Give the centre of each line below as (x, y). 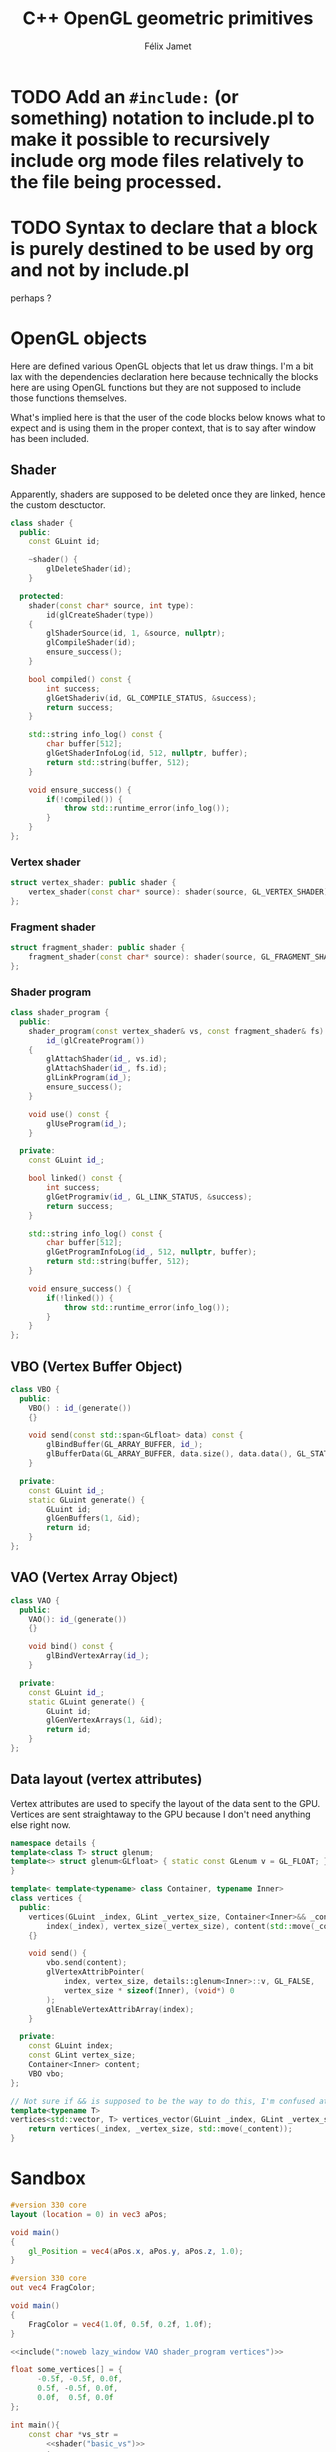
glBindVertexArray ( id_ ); (98, 1656)
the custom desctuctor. (58, 504)
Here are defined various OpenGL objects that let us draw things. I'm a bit (162, 366)
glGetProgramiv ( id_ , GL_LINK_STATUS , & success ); (149, 1197)
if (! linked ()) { (80, 1298)
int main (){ (35, 2425)
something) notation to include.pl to (162, 118)
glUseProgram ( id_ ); (87, 1123)
